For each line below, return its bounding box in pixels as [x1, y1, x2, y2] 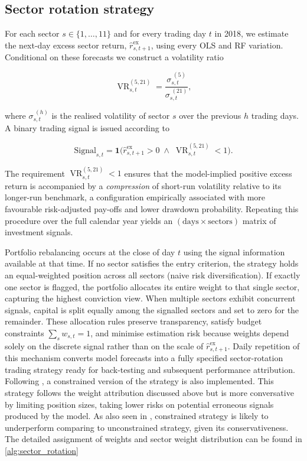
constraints [5, 326, 44, 339]
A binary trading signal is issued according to [5, 122, 169, 134]
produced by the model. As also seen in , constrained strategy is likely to [5, 410, 269, 422]
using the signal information [183, 245, 285, 258]
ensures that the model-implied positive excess [124, 167, 292, 179]
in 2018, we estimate [214, 27, 289, 40]
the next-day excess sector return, [5, 38, 127, 51]
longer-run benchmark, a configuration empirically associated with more [5, 191, 266, 203]
